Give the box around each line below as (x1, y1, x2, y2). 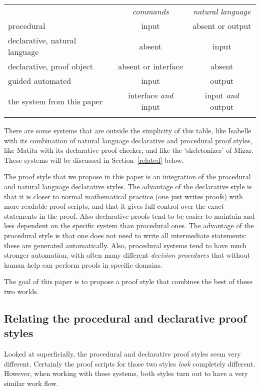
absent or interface (118, 60, 183, 72)
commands (132, 5, 169, 17)
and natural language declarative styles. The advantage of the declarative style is (4, 181, 252, 191)
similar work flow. (4, 378, 58, 388)
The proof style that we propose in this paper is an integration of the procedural (4, 171, 251, 182)
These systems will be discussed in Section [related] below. (4, 154, 184, 165)
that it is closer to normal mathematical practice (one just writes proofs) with (4, 191, 243, 201)
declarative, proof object (8, 60, 93, 72)
